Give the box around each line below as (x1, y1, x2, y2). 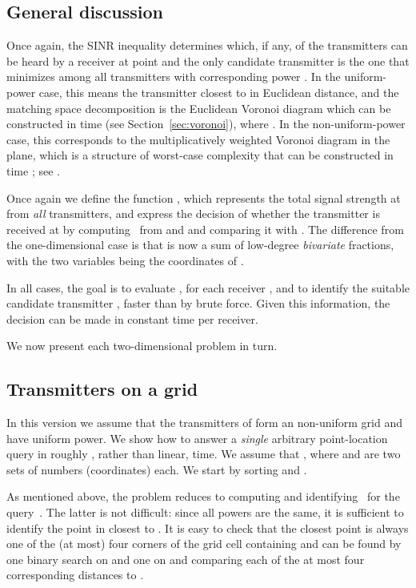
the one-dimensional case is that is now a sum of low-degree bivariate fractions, (6, 236, 394, 253)
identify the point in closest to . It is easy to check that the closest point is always (6, 519, 409, 536)
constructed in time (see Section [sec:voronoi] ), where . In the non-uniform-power (6, 115, 406, 132)
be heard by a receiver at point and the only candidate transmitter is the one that (6, 52, 410, 69)
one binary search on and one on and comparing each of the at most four (6, 550, 365, 567)
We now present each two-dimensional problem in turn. (6, 337, 278, 354)
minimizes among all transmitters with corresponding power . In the (6, 68, 341, 85)
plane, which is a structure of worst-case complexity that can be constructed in (6, 147, 394, 163)
